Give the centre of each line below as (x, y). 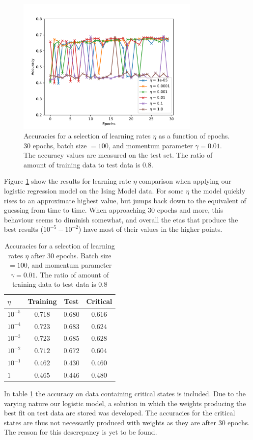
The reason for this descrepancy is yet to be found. (81, 432)
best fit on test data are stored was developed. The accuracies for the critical (120, 413)
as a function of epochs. (194, 135)
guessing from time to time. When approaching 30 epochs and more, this (114, 210)
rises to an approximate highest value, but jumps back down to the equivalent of (125, 200)
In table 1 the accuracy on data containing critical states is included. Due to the (125, 394)
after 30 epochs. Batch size (71, 255)
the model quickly (218, 190)
